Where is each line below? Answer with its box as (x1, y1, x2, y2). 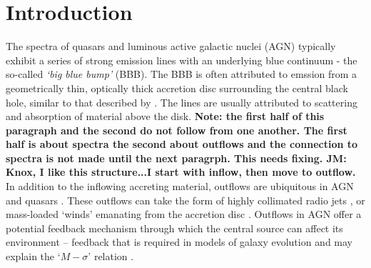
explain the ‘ (6, 249, 61, 264)
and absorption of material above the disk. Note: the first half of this (6, 109, 325, 124)
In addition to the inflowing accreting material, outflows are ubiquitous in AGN (6, 179, 354, 194)
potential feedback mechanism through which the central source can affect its (6, 220, 343, 235)
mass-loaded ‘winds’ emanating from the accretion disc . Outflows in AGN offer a (6, 207, 362, 222)
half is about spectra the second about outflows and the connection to (6, 137, 358, 152)
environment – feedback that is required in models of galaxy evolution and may (6, 234, 353, 249)
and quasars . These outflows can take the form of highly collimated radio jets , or (6, 192, 365, 207)
